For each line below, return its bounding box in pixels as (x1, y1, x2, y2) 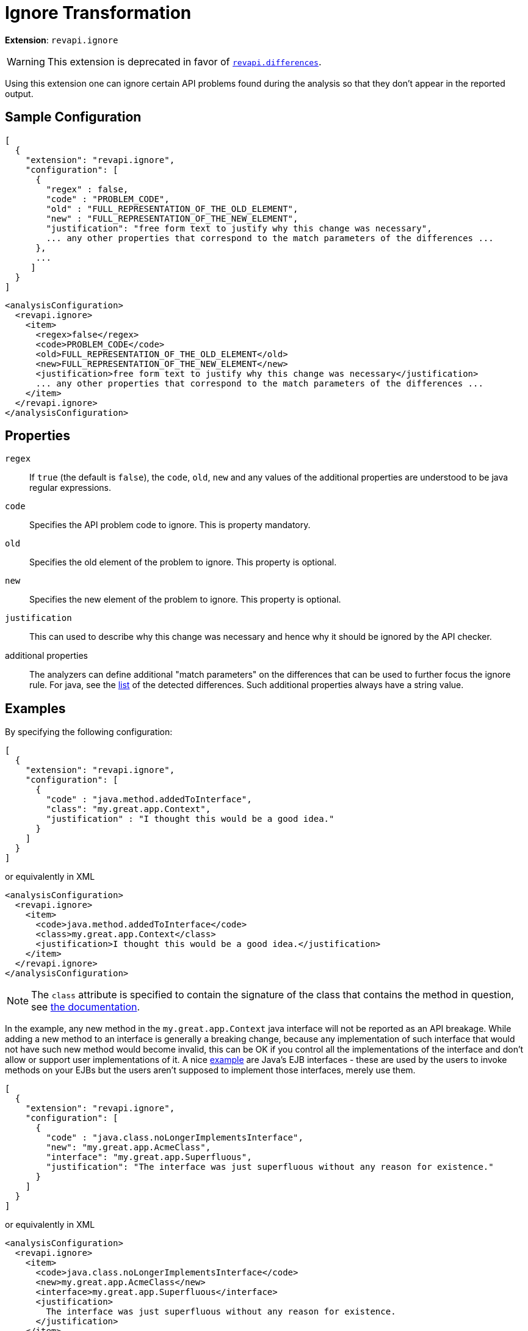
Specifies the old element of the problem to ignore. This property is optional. (29, 557, 337, 568)
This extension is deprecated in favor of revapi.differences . (47, 55, 322, 68)
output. (5, 88, 34, 99)
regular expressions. (29, 482, 112, 493)
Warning (7, 55, 45, 68)
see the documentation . (31, 1001, 140, 1014)
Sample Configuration (5, 109, 142, 125)
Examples (5, 700, 66, 716)
